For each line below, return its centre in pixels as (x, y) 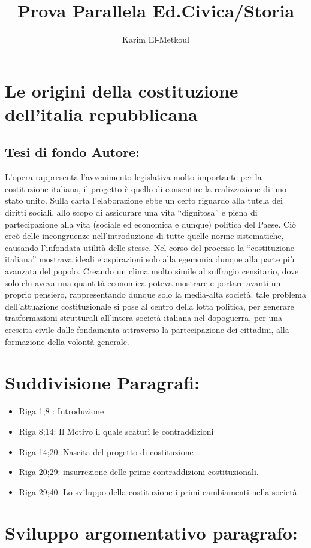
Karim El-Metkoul (156, 39)
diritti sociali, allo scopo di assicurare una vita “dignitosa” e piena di (131, 212)
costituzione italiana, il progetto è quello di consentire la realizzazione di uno (146, 188)
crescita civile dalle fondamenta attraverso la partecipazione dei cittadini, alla (147, 330)
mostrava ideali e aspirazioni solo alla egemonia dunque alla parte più (167, 259)
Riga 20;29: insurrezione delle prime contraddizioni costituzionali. (139, 472)
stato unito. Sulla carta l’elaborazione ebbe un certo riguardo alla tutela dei (144, 200)
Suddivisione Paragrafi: (102, 382)
